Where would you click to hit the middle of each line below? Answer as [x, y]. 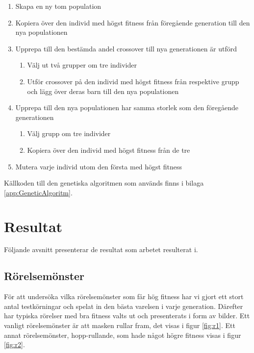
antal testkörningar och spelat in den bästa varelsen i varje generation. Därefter [124, 306]
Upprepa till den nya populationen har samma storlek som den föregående [127, 107]
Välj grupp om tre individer [69, 133]
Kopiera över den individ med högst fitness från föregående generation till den [133, 22]
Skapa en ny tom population [58, 6]
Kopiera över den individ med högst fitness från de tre [109, 150]
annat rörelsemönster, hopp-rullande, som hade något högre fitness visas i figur [123, 335]
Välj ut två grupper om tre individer [82, 65]
